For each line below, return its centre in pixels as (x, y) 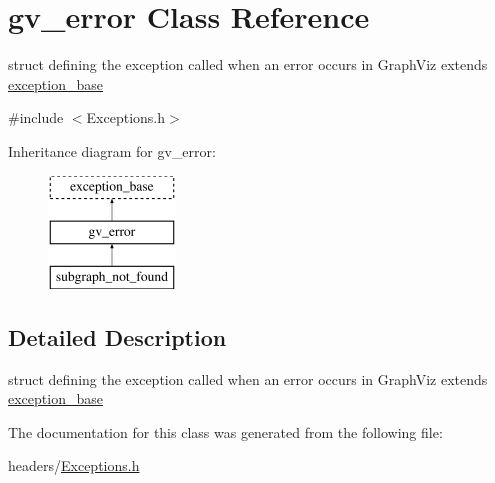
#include (36, 117)
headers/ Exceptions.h (74, 465)
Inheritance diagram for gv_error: (112, 150)
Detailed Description (117, 336)
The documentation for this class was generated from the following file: (225, 431)
